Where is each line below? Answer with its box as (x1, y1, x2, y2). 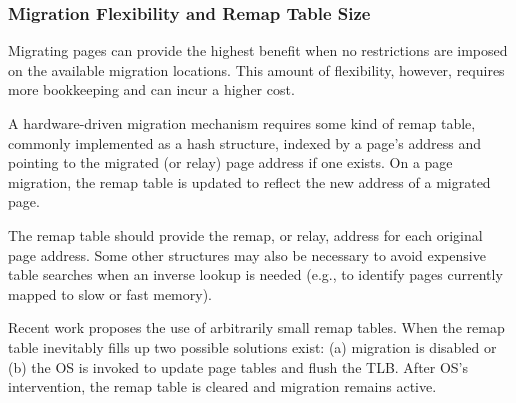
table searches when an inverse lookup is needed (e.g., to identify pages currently (8, 264, 503, 285)
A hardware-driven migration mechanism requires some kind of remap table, (8, 113, 476, 133)
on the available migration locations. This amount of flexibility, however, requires (8, 59, 505, 80)
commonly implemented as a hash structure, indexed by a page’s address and (8, 132, 482, 153)
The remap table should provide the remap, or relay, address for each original (8, 224, 483, 245)
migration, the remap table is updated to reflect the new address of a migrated (8, 171, 491, 192)
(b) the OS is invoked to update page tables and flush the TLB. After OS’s (8, 356, 469, 377)
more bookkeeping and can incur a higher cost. (8, 79, 295, 100)
